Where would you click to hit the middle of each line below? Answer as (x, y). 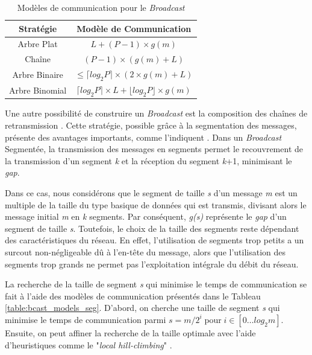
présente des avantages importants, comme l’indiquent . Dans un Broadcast (143, 137)
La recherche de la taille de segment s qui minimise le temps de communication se (156, 284)
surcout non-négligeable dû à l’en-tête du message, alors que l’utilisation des (145, 252)
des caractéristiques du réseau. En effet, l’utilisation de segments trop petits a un (154, 240)
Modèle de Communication (134, 28)
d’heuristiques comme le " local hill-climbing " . (89, 344)
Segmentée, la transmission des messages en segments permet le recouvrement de (154, 149)
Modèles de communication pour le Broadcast (101, 7)
